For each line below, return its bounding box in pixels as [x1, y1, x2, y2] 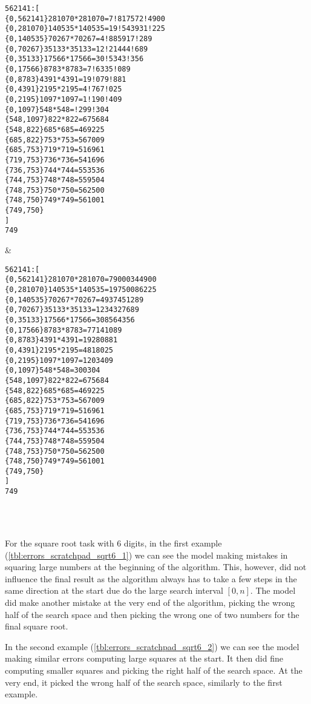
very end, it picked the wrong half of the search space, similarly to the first [5, 676, 283, 688]
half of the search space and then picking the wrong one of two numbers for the [5, 608, 300, 620]
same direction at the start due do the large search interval [5, 584, 223, 597]
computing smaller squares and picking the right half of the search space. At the [5, 663, 303, 676]
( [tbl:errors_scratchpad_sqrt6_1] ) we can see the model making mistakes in [5, 548, 288, 561]
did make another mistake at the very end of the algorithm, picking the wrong [5, 596, 295, 608]
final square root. [5, 620, 68, 633]
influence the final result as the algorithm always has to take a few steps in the [5, 572, 297, 585]
